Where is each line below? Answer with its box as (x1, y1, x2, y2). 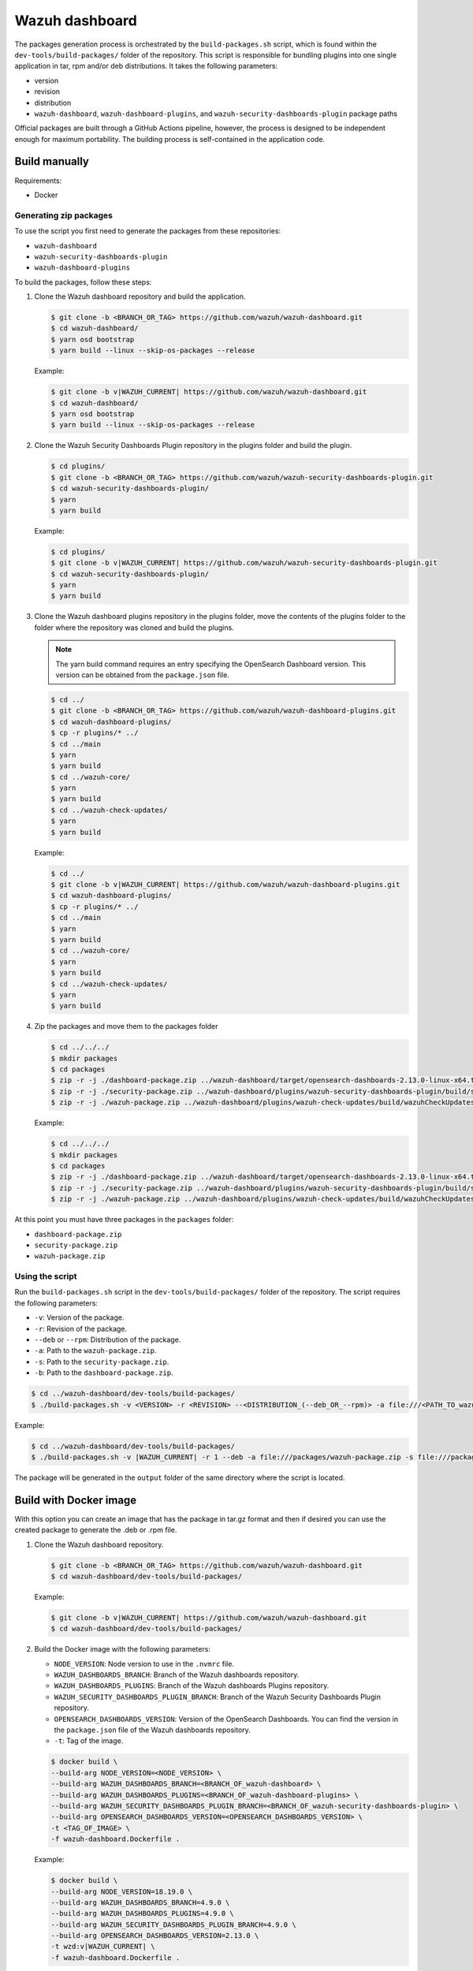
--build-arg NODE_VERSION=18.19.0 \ (50, 1887, 193, 1896)
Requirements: (14, 176, 62, 185)
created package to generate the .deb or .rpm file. (14, 1526, 177, 1535)
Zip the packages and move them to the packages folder (34, 1022, 218, 1031)
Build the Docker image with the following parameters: (34, 1645, 210, 1654)
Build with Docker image (14, 1493, 137, 1507)
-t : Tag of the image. (54, 1736, 124, 1746)
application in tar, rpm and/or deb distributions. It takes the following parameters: (14, 61, 278, 71)
